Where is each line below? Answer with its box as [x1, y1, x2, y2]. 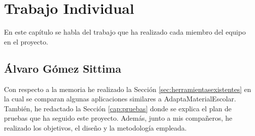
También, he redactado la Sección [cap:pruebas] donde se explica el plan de [4, 103, 232, 113]
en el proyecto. [4, 36, 49, 46]
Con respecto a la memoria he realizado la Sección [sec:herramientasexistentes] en [4, 84, 252, 94]
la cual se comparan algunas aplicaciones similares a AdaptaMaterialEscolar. [4, 93, 236, 104]
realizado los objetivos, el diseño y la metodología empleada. [4, 122, 187, 133]
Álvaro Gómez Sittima [4, 60, 121, 76]
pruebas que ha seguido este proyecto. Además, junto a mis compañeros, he [4, 113, 232, 123]
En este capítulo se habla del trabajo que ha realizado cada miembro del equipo [4, 27, 246, 37]
